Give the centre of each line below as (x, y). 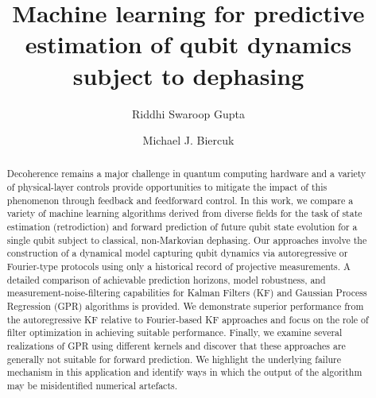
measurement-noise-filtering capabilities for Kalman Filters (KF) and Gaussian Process (187, 293)
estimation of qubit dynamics (188, 44)
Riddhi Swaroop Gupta (188, 113)
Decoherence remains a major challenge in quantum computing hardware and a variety (186, 174)
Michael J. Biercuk (188, 140)
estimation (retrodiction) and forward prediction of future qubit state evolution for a (182, 227)
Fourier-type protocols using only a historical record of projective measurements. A (178, 267)
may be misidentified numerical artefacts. (92, 385)
